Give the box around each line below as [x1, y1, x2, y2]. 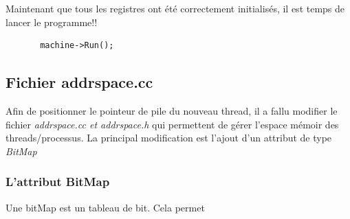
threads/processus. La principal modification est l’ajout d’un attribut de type [6, 130, 332, 145]
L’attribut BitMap [6, 173, 110, 190]
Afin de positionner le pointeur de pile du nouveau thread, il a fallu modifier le [6, 103, 338, 117]
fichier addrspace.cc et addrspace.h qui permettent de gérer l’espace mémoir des [6, 117, 339, 131]
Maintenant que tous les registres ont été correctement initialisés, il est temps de [6, 1, 345, 15]
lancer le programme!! [6, 14, 98, 29]
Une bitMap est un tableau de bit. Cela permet [6, 200, 205, 214]
